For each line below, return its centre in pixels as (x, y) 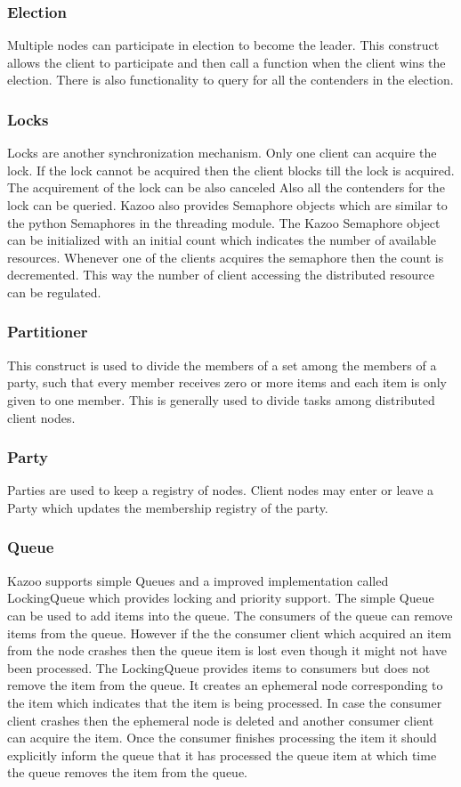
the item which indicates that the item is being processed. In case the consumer (225, 702)
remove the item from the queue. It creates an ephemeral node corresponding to (225, 685)
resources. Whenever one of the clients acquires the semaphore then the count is (226, 257)
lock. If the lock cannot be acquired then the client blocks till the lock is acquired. (231, 170)
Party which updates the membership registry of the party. (168, 507)
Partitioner (48, 332)
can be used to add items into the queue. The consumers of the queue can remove (230, 615)
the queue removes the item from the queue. (128, 772)
